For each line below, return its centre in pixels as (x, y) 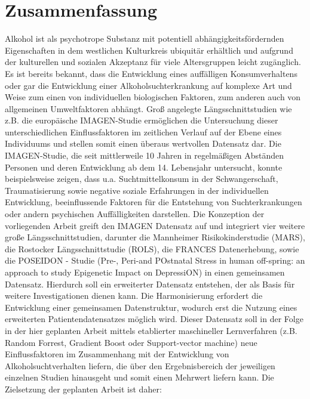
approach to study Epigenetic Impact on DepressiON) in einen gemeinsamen (145, 272)
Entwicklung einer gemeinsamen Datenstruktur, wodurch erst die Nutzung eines (151, 307)
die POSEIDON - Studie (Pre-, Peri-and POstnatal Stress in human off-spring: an (155, 260)
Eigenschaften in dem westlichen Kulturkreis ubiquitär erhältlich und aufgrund (149, 50)
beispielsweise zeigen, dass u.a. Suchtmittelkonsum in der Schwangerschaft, (142, 179)
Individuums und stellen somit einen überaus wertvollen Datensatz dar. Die (143, 143)
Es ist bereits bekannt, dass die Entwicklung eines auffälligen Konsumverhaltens (151, 73)
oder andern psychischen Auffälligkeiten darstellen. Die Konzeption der (135, 214)
